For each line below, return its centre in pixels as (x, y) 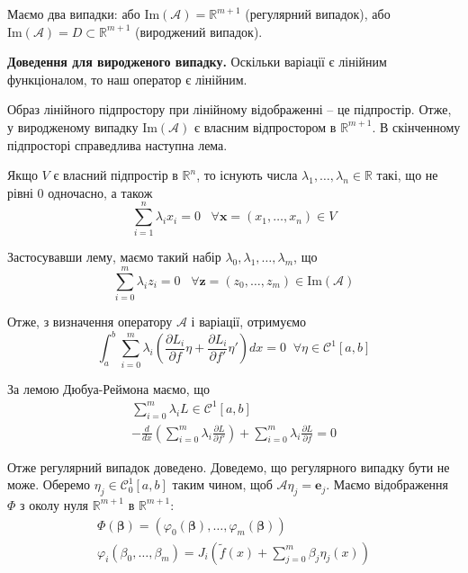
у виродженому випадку (73, 126)
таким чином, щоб (222, 484)
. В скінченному (416, 126)
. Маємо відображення (387, 484)
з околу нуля (54, 504)
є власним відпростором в (265, 126)
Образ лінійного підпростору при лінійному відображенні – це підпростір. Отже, (229, 109)
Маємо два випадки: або (74, 13)
